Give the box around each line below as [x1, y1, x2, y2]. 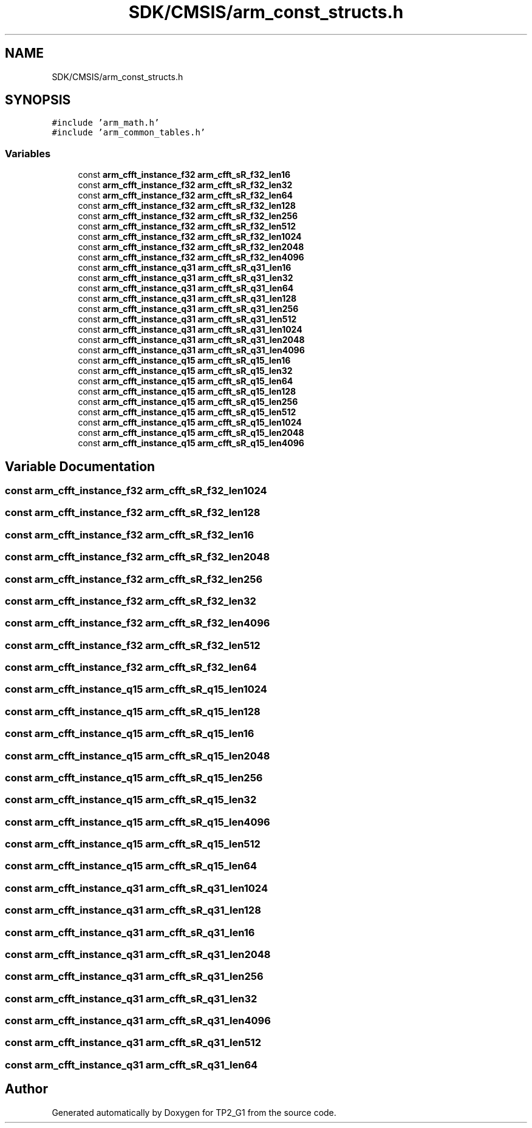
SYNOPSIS [5, 92, 71, 108]
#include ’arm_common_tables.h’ [52, 127, 206, 138]
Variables [5, 147, 51, 160]
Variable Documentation [5, 458, 155, 474]
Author [5, 1081, 48, 1097]
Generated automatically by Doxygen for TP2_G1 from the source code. [52, 1107, 336, 1118]
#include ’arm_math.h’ [52, 118, 160, 128]
